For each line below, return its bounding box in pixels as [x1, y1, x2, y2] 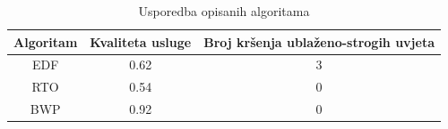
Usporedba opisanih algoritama [138, 2, 310, 20]
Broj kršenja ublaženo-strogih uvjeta [203, 32, 435, 51]
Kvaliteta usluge [90, 32, 192, 51]
